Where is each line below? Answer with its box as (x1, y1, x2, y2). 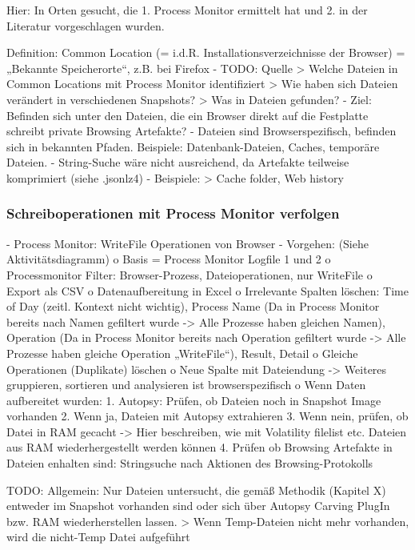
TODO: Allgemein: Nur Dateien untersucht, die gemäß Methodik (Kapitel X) (6, 481, 386, 498)
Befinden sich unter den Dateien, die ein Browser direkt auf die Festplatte (6, 106, 369, 123)
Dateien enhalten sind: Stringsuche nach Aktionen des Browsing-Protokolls (6, 455, 373, 472)
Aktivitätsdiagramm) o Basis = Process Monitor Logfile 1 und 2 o (6, 251, 331, 267)
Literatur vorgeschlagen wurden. (6, 17, 165, 34)
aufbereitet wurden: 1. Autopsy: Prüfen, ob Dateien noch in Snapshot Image (6, 391, 381, 408)
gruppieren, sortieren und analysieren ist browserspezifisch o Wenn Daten (6, 376, 366, 393)
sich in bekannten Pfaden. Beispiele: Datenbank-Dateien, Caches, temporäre (6, 138, 380, 155)
